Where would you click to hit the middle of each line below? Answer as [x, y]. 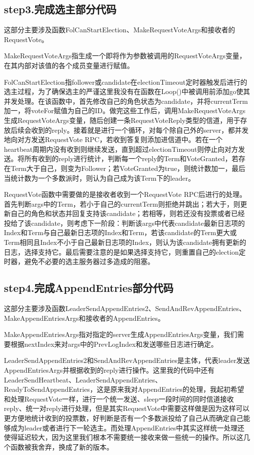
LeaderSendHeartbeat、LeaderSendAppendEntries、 [83, 379]
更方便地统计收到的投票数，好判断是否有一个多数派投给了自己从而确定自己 [124, 418]
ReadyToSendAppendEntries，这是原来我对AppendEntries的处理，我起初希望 [124, 389]
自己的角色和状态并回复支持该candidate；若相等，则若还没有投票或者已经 [128, 213]
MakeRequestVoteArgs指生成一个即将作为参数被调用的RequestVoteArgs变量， [125, 56]
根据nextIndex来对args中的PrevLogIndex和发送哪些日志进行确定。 [114, 344]
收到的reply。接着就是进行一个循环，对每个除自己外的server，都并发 [140, 130]
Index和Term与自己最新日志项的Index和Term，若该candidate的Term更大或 [120, 232]
